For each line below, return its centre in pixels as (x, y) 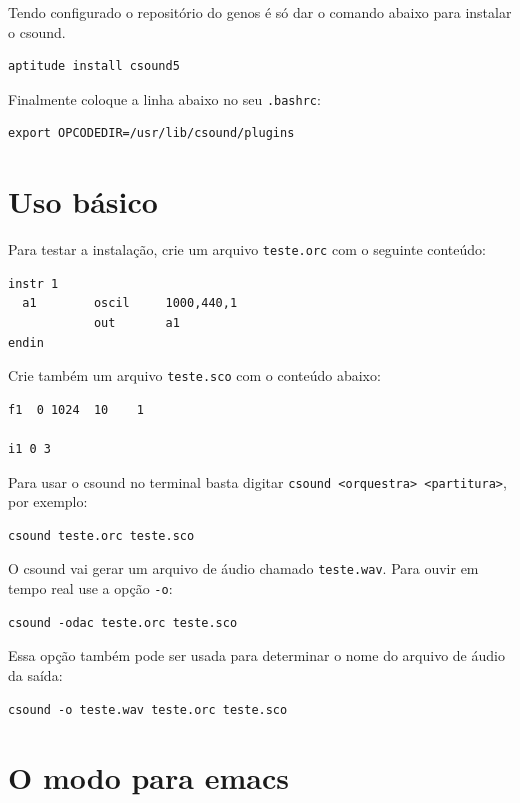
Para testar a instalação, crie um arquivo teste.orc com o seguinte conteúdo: (247, 249)
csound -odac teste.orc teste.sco (123, 622)
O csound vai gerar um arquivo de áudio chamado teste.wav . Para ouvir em (243, 568)
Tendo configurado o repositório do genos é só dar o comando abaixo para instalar (260, 12)
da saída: (35, 674)
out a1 (136, 323)
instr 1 (33, 283)
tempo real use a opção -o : (90, 588)
